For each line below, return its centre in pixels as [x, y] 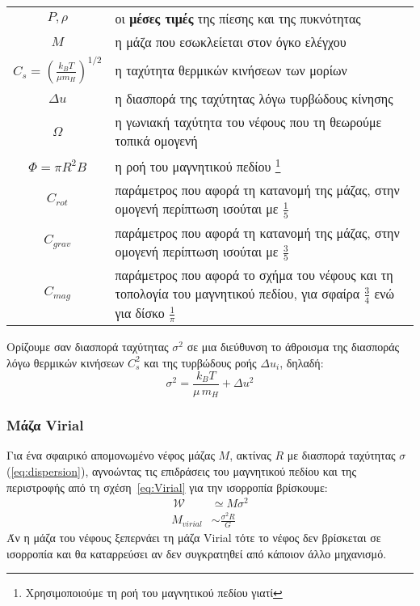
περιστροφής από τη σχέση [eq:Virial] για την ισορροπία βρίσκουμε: [167, 487]
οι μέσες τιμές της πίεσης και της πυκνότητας [238, 18]
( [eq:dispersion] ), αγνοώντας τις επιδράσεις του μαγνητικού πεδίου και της [181, 470]
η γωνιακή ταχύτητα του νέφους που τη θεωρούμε [248, 122]
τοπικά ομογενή [156, 140]
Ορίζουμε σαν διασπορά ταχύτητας [88, 347]
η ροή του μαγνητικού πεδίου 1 [198, 165]
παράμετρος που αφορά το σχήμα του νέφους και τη [254, 275]
